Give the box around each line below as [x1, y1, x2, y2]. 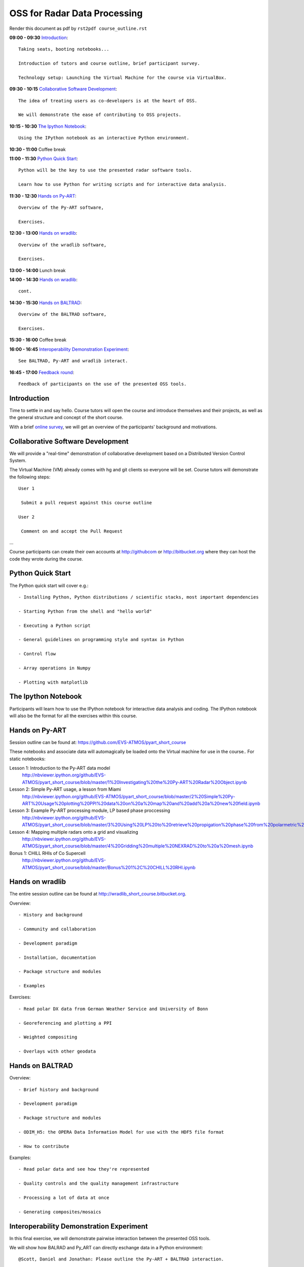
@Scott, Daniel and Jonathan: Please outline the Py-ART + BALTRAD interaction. [18, 1256, 224, 1262]
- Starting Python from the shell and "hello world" [18, 608, 152, 614]
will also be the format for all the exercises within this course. [9, 713, 137, 719]
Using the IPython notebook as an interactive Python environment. [18, 135, 189, 141]
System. [9, 457, 27, 463]
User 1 [18, 486, 35, 492]
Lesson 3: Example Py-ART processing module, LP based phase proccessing [9, 807, 171, 813]
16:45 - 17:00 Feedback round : [9, 369, 74, 375]
